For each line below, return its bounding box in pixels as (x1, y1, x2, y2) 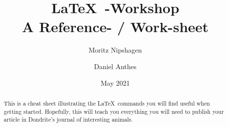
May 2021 (101, 77, 130, 88)
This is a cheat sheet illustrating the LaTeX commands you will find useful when (3, 99, 210, 107)
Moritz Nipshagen (88, 45, 142, 55)
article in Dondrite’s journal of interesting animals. (3, 115, 133, 124)
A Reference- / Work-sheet (21, 17, 209, 36)
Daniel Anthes (94, 61, 137, 71)
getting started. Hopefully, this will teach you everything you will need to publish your (3, 107, 224, 115)
